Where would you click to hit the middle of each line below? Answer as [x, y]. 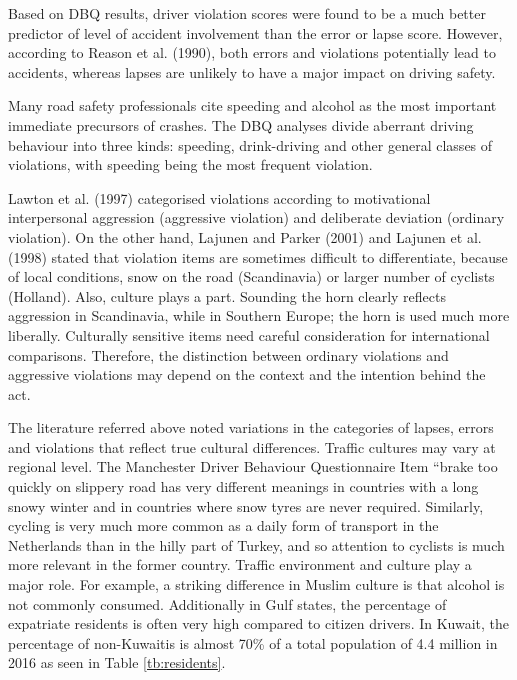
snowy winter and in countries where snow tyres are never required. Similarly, [246, 505]
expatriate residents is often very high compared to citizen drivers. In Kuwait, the [259, 623]
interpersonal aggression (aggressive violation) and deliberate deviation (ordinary [256, 217]
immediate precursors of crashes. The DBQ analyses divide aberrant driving [241, 124]
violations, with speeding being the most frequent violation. [190, 164]
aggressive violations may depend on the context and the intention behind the [247, 374]
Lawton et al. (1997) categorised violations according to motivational [219, 197]
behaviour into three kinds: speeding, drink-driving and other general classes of [250, 144]
